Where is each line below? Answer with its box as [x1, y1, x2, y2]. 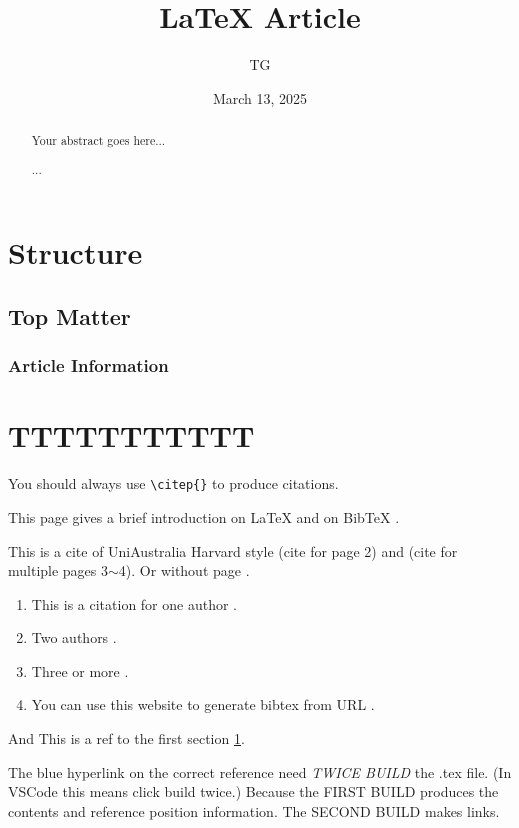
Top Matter [8, 300, 131, 331]
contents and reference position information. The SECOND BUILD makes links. [8, 800, 500, 821]
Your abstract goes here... [31, 132, 166, 149]
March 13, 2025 [212, 87, 308, 108]
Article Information [8, 353, 169, 378]
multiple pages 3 [8, 560, 109, 581]
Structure [8, 232, 143, 273]
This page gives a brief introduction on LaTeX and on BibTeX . [8, 506, 400, 527]
